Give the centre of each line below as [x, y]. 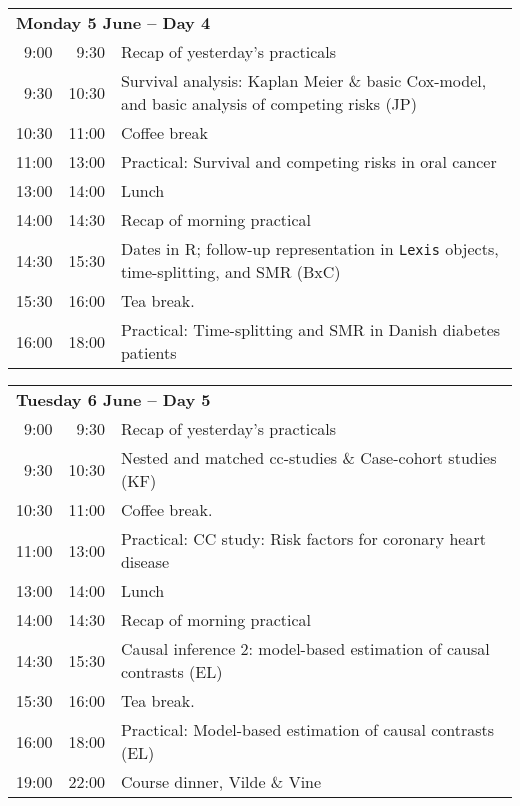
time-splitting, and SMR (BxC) [230, 271]
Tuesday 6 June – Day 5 [113, 399]
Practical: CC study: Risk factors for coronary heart [303, 538]
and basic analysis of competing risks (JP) [268, 103]
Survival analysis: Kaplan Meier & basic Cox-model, [303, 80]
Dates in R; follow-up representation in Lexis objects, [309, 248]
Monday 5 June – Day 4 [113, 22]
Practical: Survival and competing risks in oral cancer [308, 161]
